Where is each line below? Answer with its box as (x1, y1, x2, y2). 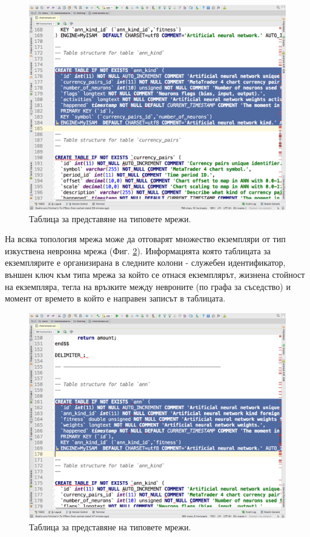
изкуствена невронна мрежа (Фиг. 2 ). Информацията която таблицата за (5, 244, 271, 257)
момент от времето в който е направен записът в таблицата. (5, 292, 226, 305)
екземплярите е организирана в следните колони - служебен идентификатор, (5, 256, 286, 269)
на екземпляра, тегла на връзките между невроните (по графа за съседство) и (5, 280, 291, 292)
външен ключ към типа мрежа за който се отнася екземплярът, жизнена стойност (5, 268, 305, 281)
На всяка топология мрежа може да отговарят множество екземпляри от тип (5, 232, 286, 245)
